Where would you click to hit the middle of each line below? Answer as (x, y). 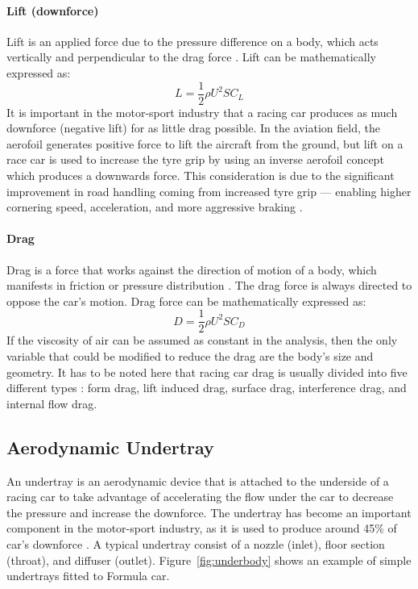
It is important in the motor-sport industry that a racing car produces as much (202, 112)
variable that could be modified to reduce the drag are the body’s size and (190, 356)
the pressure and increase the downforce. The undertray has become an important (209, 512)
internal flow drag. (52, 403)
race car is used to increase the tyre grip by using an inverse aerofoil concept (195, 159)
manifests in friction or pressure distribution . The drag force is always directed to (209, 285)
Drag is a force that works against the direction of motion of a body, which (192, 269)
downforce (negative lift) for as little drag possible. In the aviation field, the (193, 128)
